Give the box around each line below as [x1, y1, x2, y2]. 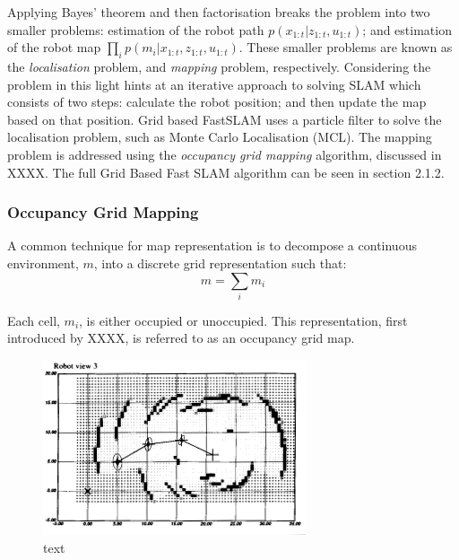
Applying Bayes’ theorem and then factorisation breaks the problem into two [7, 3, 430, 21]
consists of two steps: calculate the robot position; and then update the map [7, 92, 427, 111]
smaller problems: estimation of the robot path [7, 20, 264, 39]
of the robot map [7, 38, 101, 57]
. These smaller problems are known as [238, 38, 453, 57]
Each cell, [7, 311, 60, 329]
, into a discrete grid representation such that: [93, 253, 347, 272]
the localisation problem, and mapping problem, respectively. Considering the [7, 57, 431, 75]
